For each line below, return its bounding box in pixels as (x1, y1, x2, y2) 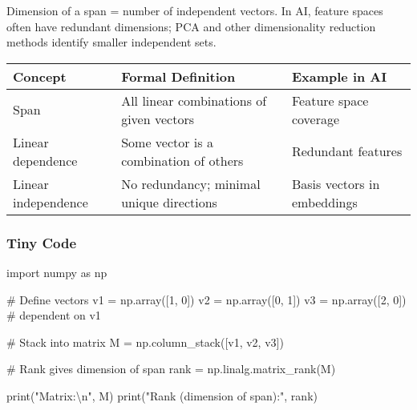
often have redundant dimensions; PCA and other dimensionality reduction (6, 18, 376, 34)
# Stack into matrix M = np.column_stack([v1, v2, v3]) (6, 333, 284, 350)
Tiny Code (6, 232, 77, 252)
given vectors (121, 109, 194, 128)
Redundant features (291, 142, 403, 161)
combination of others (121, 151, 244, 170)
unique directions (121, 192, 217, 211)
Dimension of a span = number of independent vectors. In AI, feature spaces (6, 2, 383, 18)
